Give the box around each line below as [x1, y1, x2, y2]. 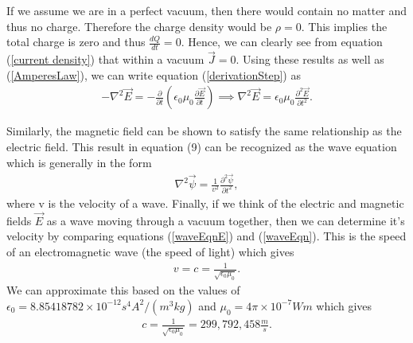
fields [6, 212, 32, 228]
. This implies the [301, 18, 388, 34]
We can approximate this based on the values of [6, 282, 240, 298]
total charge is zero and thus [6, 33, 146, 50]
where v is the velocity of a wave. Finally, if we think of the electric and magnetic [6, 195, 404, 212]
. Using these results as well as [236, 51, 384, 68]
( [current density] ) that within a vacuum [6, 51, 205, 68]
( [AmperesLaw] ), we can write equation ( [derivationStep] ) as [6, 66, 301, 83]
